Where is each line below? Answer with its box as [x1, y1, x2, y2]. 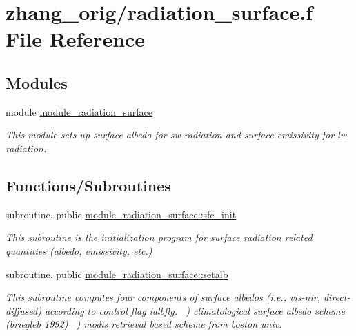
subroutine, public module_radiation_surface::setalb [6, 266, 228, 281]
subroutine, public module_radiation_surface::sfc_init [6, 207, 237, 221]
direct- [323, 290, 350, 304]
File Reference [6, 25, 146, 53]
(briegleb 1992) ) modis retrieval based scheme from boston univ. [6, 317, 282, 331]
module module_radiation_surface [6, 104, 152, 118]
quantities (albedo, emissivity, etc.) [6, 243, 152, 258]
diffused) [6, 303, 41, 317]
